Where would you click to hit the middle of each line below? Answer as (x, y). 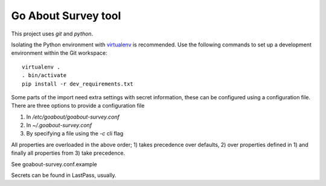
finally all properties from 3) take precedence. (68, 153)
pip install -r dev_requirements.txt (78, 84)
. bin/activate (44, 76)
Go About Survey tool (66, 16)
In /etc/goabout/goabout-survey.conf (73, 117)
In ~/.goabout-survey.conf (59, 125)
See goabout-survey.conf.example (54, 164)
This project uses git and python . (52, 34)
